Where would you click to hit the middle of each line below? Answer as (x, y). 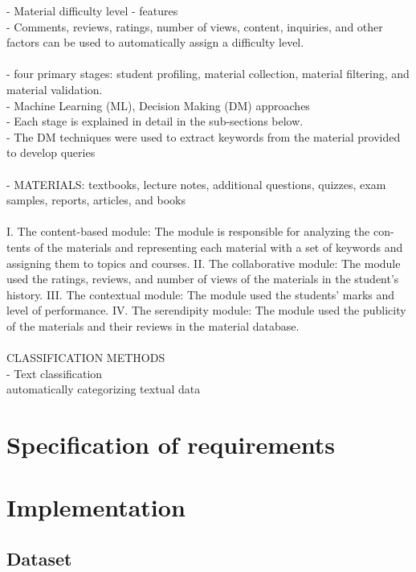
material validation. (55, 89)
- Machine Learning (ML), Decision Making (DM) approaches (158, 105)
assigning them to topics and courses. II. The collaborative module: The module (204, 263)
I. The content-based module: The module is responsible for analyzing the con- (200, 231)
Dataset (39, 558)
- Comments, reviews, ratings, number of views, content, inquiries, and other (195, 26)
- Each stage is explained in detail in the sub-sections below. (155, 121)
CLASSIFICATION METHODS (86, 358)
